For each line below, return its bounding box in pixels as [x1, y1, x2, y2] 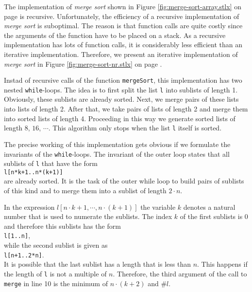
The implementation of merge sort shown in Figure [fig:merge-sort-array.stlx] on [4, 1, 241, 11]
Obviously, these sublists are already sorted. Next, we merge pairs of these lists [4, 94, 239, 104]
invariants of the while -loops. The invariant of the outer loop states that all [4, 148, 230, 159]
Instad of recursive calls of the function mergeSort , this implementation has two [4, 75, 242, 85]
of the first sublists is [180, 211, 243, 221]
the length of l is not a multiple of [4, 268, 107, 278]
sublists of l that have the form [4, 158, 98, 168]
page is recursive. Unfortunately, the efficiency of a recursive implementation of [4, 11, 239, 21]
